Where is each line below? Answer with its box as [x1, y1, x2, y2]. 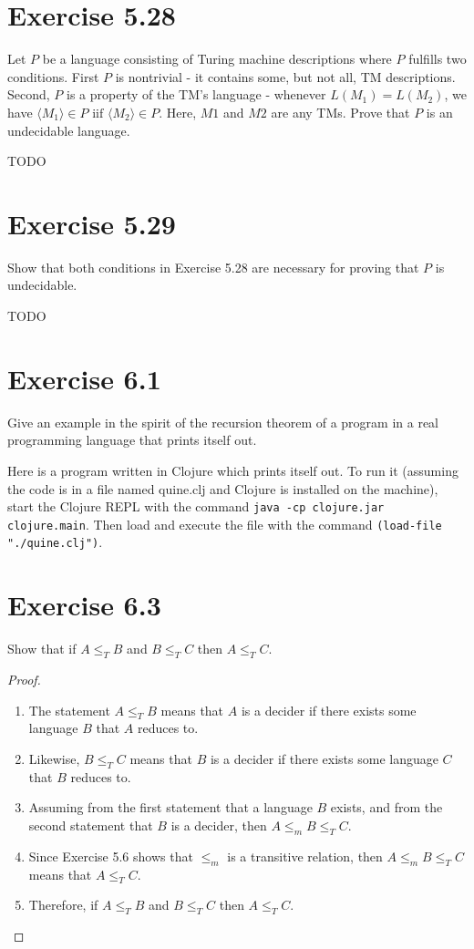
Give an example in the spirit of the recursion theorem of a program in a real [7, 412, 439, 431]
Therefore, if [28, 895, 98, 914]
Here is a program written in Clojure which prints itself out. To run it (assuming [7, 460, 459, 480]
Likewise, [28, 748, 80, 768]
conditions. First [7, 67, 99, 86]
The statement [28, 700, 110, 719]
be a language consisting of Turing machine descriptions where [42, 49, 392, 68]
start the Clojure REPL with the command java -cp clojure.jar [7, 497, 385, 516]
